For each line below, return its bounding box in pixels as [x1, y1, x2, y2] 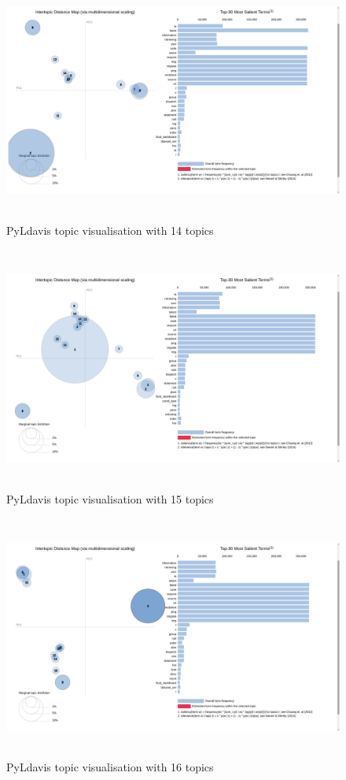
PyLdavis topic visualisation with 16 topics [6, 759, 214, 775]
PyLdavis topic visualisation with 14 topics [6, 221, 214, 238]
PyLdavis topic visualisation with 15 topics [6, 490, 214, 507]
